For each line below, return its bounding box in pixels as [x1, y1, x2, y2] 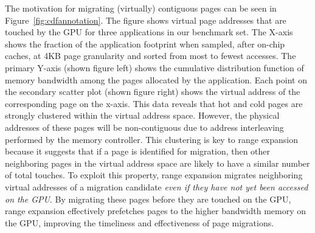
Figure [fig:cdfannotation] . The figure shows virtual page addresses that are [5, 13, 286, 26]
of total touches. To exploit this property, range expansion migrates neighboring [5, 169, 303, 181]
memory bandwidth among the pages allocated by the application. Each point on [5, 73, 307, 86]
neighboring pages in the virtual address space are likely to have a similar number [5, 156, 310, 169]
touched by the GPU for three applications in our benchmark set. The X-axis [5, 26, 293, 38]
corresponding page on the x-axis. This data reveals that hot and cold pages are [5, 97, 303, 110]
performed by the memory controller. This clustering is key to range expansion [5, 133, 299, 145]
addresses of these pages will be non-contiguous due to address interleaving [5, 120, 284, 133]
